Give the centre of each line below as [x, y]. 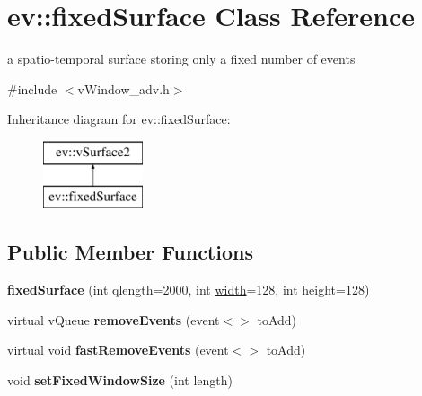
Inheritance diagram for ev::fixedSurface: [119, 119]
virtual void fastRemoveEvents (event [118, 350]
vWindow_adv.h [123, 88]
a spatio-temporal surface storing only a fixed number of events [181, 59]
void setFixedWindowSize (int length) [120, 380]
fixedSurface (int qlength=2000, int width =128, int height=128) [189, 290]
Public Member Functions [130, 252]
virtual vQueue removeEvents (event [114, 319]
